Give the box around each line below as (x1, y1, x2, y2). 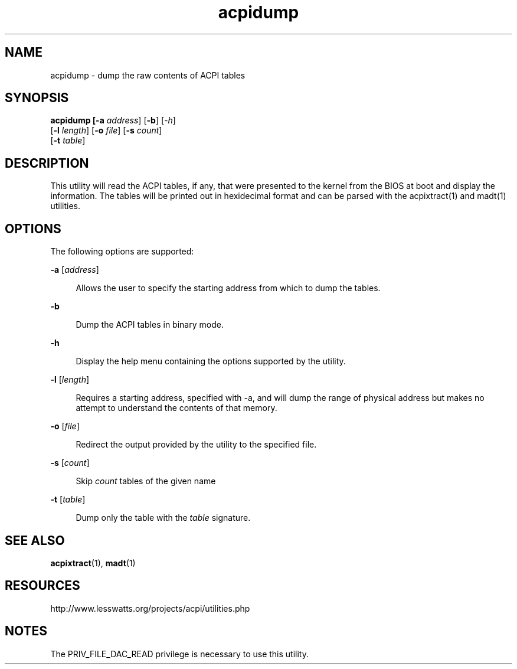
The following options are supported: (50, 246, 194, 257)
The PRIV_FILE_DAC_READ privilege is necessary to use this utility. (50, 648, 309, 659)
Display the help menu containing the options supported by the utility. (76, 356, 346, 367)
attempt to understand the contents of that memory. (76, 403, 277, 413)
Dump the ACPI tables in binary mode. (76, 319, 224, 330)
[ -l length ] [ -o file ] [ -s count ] (50, 125, 162, 136)
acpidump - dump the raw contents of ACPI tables (50, 70, 246, 80)
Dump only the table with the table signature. (76, 513, 251, 523)
